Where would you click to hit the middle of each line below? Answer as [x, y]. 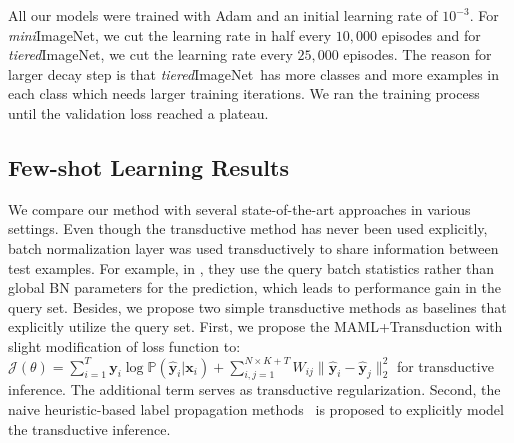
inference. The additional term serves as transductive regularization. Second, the [254, 389]
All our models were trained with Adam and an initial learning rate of [223, 15]
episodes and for [431, 34]
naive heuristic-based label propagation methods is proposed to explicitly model [256, 408]
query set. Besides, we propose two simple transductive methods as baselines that [257, 306]
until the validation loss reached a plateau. [138, 112]
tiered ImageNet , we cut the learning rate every [150, 54]
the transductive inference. [89, 428]
